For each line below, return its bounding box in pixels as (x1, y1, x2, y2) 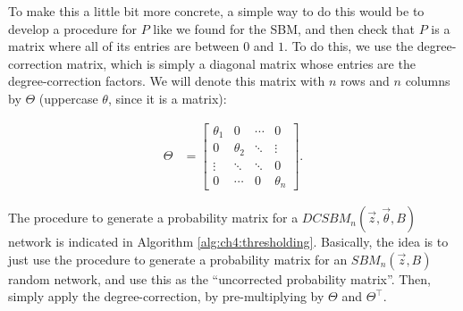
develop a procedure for (8, 19, 138, 38)
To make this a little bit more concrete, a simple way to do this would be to (8, 2, 425, 20)
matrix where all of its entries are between (8, 37, 240, 55)
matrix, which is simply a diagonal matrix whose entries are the (66, 54, 416, 72)
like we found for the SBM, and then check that (153, 19, 416, 38)
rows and (340, 71, 390, 90)
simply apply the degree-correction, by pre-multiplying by (8, 287, 324, 306)
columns (405, 71, 450, 90)
